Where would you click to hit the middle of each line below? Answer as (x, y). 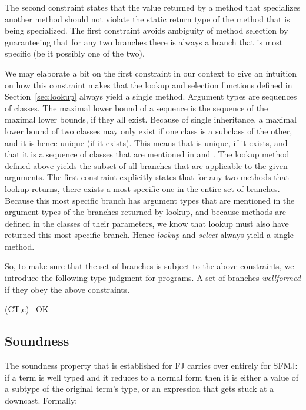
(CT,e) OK (27, 309)
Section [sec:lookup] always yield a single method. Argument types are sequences (151, 96)
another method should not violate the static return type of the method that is (147, 19)
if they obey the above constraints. (67, 289)
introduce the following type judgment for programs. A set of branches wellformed (153, 278)
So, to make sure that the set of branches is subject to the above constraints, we (149, 266)
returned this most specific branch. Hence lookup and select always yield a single (149, 235)
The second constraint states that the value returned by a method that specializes (153, 7)
